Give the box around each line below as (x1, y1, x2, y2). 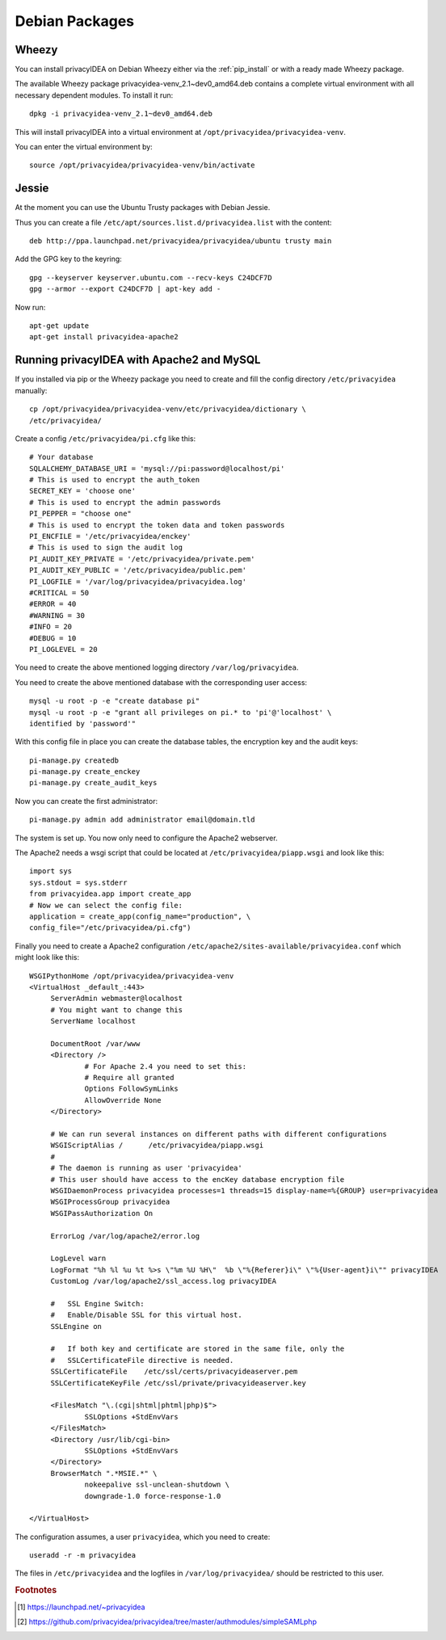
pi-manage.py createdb (29, 755, 120, 765)
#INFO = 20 (29, 622, 73, 632)
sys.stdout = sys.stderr (29, 877, 128, 887)
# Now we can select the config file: (29, 901, 183, 910)
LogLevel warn (50, 1254, 107, 1264)
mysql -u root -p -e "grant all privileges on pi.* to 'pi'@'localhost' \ (29, 708, 332, 717)
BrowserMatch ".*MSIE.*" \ (50, 1469, 158, 1478)
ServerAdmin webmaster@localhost (50, 994, 183, 1003)
